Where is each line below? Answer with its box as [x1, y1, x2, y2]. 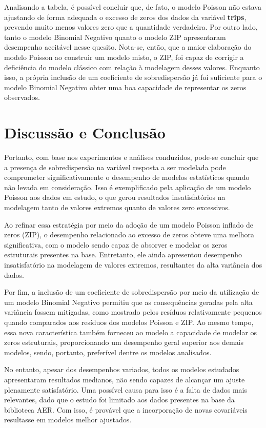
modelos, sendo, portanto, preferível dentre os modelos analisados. [4, 347, 212, 357]
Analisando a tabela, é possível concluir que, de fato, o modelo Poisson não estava [4, 2, 261, 12]
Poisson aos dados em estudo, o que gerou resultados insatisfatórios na [4, 192, 226, 202]
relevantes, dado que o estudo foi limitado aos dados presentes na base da [4, 394, 235, 405]
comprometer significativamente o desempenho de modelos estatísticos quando [4, 172, 250, 182]
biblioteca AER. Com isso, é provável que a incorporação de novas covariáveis [4, 404, 248, 415]
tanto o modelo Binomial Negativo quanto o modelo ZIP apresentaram [4, 31, 226, 42]
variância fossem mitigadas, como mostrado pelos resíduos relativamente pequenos [4, 307, 262, 317]
